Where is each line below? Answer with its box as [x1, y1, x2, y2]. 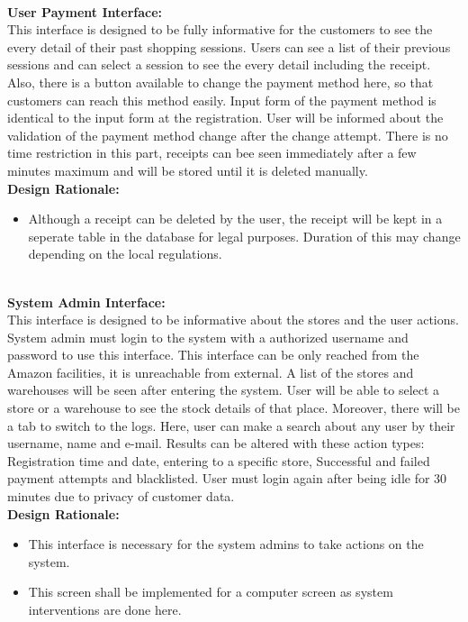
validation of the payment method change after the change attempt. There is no [7, 125, 448, 144]
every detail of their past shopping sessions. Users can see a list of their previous [7, 37, 451, 56]
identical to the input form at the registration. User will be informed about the [7, 108, 444, 127]
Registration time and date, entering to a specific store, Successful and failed [7, 451, 430, 470]
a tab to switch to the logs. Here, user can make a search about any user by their [7, 416, 455, 434]
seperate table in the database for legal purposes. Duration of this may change [28, 226, 461, 245]
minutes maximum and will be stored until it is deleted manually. [7, 160, 368, 179]
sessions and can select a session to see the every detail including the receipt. [7, 55, 431, 74]
